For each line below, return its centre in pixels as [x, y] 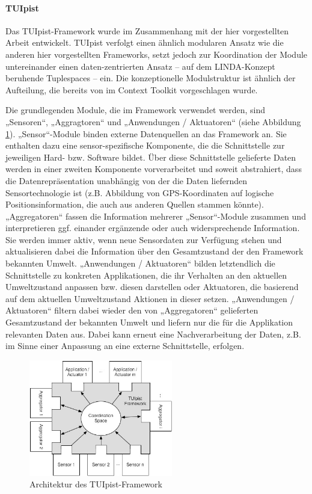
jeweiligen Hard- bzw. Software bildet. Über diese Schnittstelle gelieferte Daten [151, 157]
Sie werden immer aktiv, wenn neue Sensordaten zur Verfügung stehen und [144, 239]
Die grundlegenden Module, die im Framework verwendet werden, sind [135, 110]
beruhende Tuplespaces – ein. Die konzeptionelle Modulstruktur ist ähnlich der [151, 78]
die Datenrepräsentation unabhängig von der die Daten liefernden [127, 180]
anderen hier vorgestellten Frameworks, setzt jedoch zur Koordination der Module [157, 54]
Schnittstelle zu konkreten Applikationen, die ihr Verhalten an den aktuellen [146, 275]
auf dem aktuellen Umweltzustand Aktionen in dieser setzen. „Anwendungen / [150, 298]
